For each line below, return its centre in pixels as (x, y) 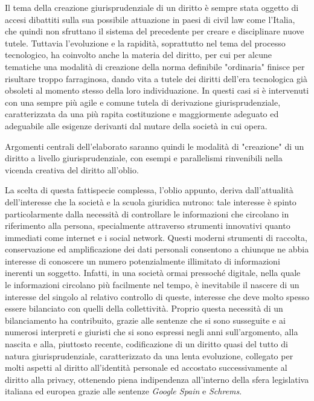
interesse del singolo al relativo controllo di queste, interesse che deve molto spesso (157, 296)
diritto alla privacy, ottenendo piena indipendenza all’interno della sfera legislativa (157, 379)
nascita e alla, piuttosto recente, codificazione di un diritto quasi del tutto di (146, 344)
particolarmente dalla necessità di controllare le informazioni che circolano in (147, 213)
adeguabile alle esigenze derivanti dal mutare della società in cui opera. (136, 125)
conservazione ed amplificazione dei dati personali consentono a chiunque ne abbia (157, 249)
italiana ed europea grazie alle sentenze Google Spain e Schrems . (123, 391)
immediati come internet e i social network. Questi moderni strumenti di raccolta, (156, 237)
